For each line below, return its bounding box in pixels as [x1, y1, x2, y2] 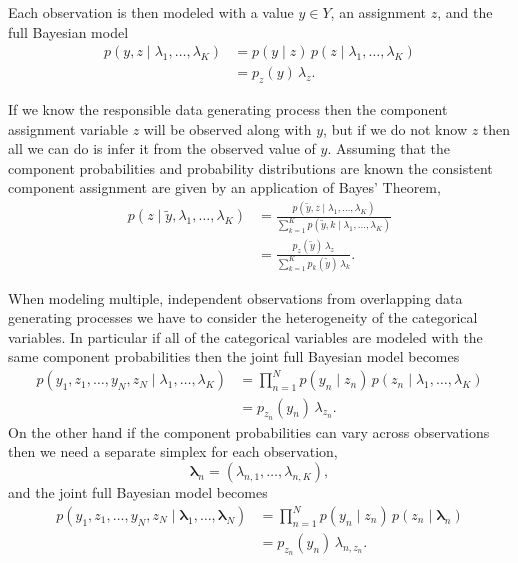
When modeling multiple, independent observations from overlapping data [8, 287, 463, 308]
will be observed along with [143, 118, 312, 139]
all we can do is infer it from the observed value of [8, 138, 316, 159]
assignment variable [8, 118, 128, 139]
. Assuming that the [327, 138, 451, 159]
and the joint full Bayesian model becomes [8, 481, 268, 502]
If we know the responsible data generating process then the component [8, 99, 448, 120]
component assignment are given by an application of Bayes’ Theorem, [8, 177, 441, 198]
